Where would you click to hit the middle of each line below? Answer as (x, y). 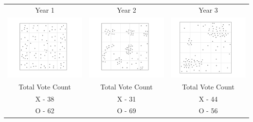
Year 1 (45, 9)
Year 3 (208, 9)
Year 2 (126, 9)
